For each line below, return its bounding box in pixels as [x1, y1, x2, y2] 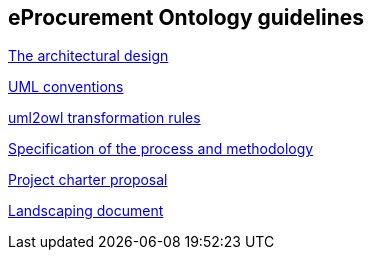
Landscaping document [8, 202, 164, 220]
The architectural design [8, 47, 169, 65]
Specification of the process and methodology [8, 140, 314, 158]
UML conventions [8, 78, 124, 96]
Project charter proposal [8, 171, 168, 189]
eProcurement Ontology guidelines [8, 5, 365, 30]
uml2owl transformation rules [8, 109, 201, 127]
